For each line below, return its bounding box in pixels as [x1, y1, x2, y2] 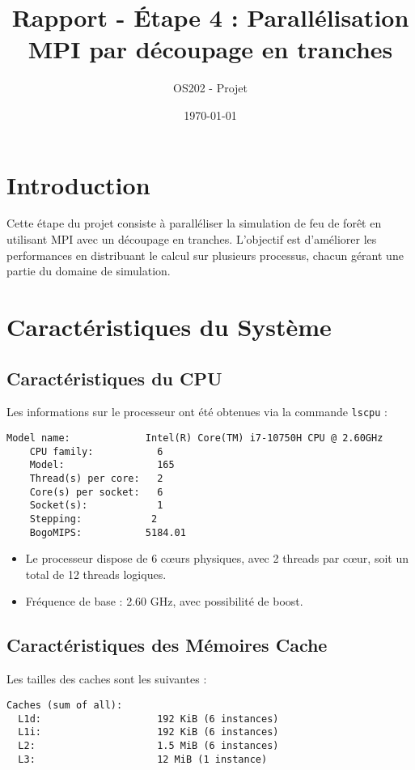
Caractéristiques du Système [6, 310, 332, 342]
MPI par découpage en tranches [28, 32, 393, 66]
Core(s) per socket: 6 [29, 486, 163, 498]
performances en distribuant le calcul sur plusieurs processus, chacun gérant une [6, 246, 404, 263]
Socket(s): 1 [29, 500, 163, 512]
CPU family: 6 [29, 445, 163, 457]
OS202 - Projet [172, 79, 248, 96]
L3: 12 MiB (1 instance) [18, 753, 268, 765]
